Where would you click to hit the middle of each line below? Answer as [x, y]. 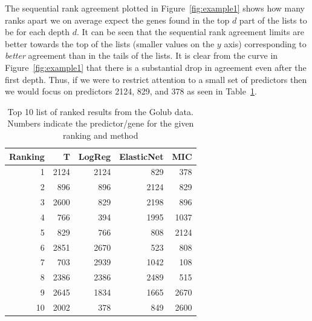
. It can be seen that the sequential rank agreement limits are [190, 32]
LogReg [95, 156]
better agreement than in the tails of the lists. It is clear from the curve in [141, 55]
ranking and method [101, 135]
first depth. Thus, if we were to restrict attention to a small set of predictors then [156, 79]
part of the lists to [273, 20]
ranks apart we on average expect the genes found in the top [117, 20]
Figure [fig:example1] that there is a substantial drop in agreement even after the [156, 67]
